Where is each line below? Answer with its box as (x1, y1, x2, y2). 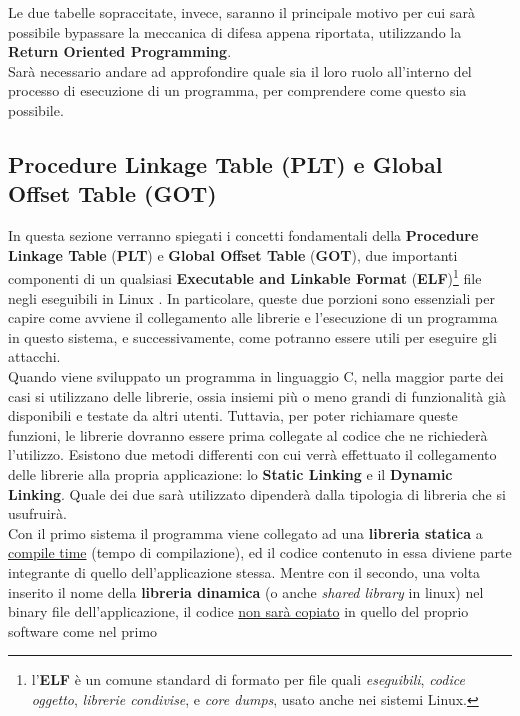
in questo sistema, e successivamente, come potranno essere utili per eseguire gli (8, 326, 497, 347)
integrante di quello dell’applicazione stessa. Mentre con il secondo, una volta (8, 561, 481, 582)
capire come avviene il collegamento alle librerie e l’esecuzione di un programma (8, 307, 498, 328)
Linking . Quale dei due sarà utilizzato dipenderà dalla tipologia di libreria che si (8, 483, 506, 504)
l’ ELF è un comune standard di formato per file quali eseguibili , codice (31, 669, 465, 690)
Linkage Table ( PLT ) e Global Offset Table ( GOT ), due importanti (8, 244, 458, 265)
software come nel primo (8, 620, 158, 641)
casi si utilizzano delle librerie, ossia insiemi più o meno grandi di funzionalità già (8, 385, 506, 406)
